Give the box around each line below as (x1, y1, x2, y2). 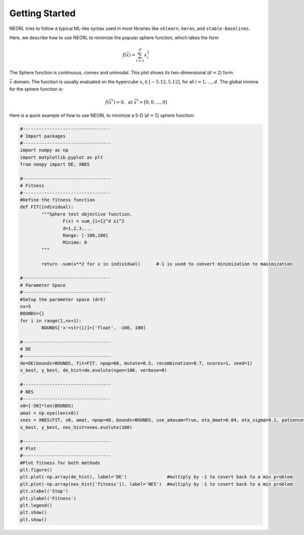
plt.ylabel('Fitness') (20, 495, 77, 501)
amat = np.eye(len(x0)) (20, 410, 80, 416)
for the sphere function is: (9, 86, 63, 92)
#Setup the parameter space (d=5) (20, 296, 106, 302)
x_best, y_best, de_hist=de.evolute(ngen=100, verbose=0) (20, 367, 167, 373)
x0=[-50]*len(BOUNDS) (20, 403, 74, 409)
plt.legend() (20, 503, 53, 508)
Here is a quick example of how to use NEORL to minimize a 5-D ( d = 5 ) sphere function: (9, 112, 195, 119)
